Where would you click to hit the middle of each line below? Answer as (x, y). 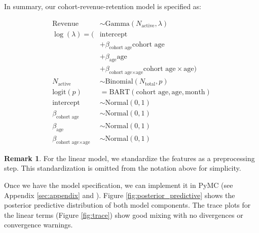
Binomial (119, 82)
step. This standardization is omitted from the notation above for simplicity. (123, 168)
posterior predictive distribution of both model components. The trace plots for (127, 205)
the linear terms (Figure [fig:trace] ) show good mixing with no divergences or (124, 215)
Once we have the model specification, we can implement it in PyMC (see (119, 185)
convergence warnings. (39, 225)
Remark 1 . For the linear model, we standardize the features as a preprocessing (129, 158)
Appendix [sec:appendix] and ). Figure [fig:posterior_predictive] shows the (120, 195)
